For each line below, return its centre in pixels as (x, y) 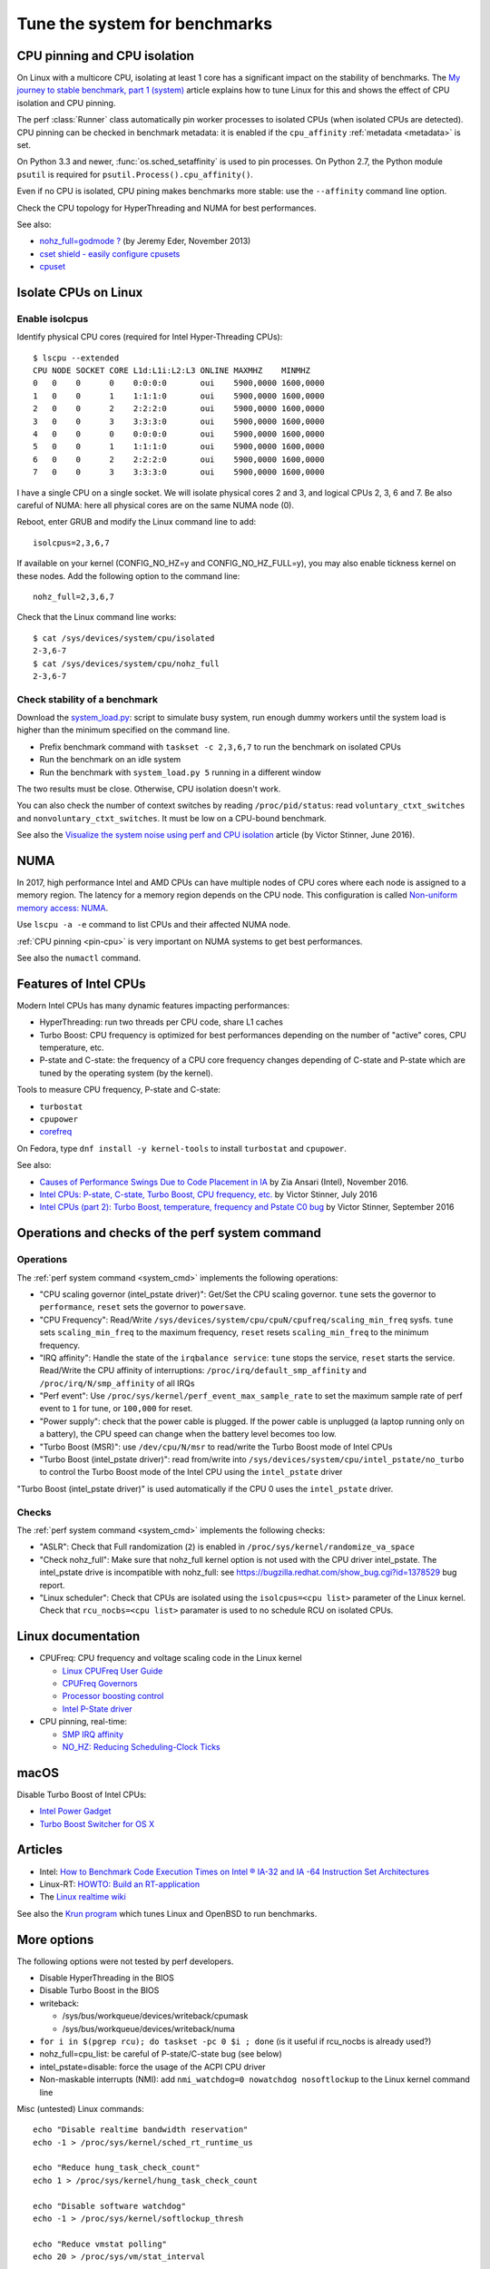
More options (55, 1939)
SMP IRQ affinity (93, 1734)
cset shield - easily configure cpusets (110, 253)
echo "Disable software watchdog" (109, 2206)
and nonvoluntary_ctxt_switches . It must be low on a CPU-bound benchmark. (171, 818)
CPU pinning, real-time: (83, 1722)
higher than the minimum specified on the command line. (123, 730)
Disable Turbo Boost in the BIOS (99, 1990)
